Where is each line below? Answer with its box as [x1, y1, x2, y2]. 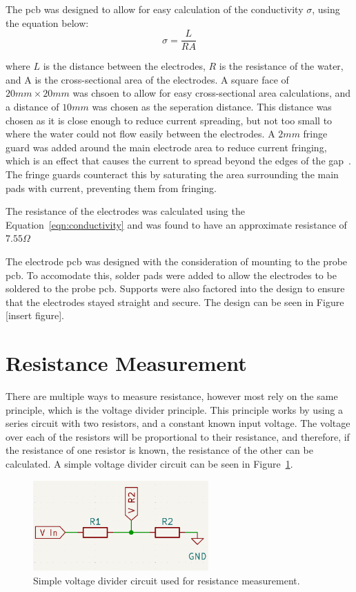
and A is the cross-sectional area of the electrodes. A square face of [6, 72, 289, 86]
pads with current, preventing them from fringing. [6, 180, 217, 195]
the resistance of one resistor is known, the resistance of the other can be [6, 443, 313, 457]
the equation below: [6, 15, 89, 30]
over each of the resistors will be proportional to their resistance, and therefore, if [6, 429, 350, 443]
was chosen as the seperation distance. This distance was [92, 99, 332, 114]
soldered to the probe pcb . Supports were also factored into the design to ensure [6, 281, 345, 296]
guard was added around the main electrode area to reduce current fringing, [6, 140, 327, 154]
